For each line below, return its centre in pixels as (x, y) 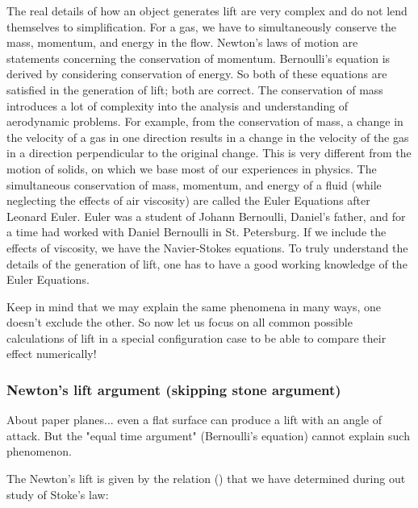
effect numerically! (52, 354)
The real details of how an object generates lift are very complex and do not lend (207, 10)
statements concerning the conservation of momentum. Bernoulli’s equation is (199, 58)
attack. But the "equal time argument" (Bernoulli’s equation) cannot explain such (208, 435)
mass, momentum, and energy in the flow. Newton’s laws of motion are (182, 42)
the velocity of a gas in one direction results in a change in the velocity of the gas (208, 137)
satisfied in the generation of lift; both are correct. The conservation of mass (195, 89)
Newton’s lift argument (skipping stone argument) (174, 389)
